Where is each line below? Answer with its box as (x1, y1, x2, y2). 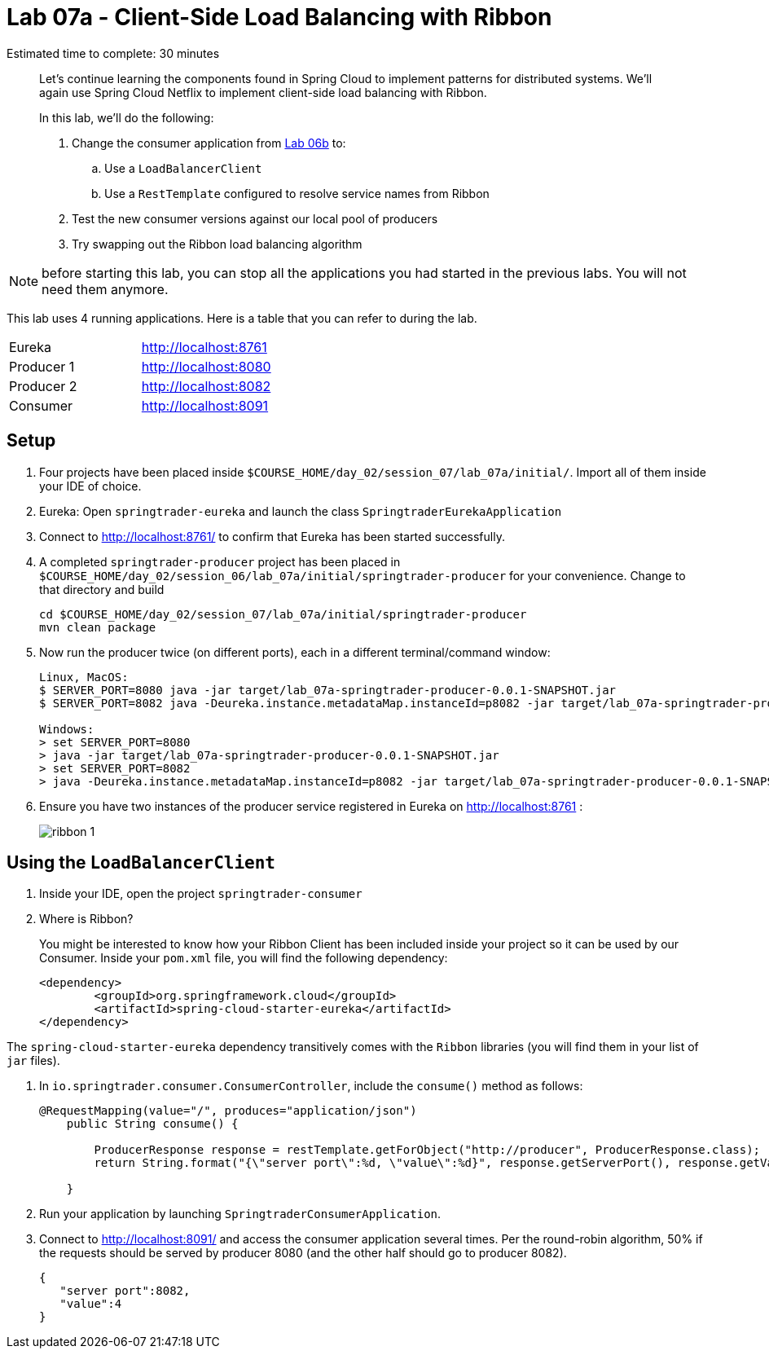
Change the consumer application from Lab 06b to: (72, 135, 346, 150)
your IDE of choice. (39, 478, 142, 493)
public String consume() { (66, 1117, 239, 1131)
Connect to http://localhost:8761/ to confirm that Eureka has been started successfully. (39, 529, 505, 543)
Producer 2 (9, 377, 77, 394)
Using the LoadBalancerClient (7, 852, 276, 873)
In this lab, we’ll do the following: (39, 110, 214, 125)
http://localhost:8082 (141, 377, 271, 394)
